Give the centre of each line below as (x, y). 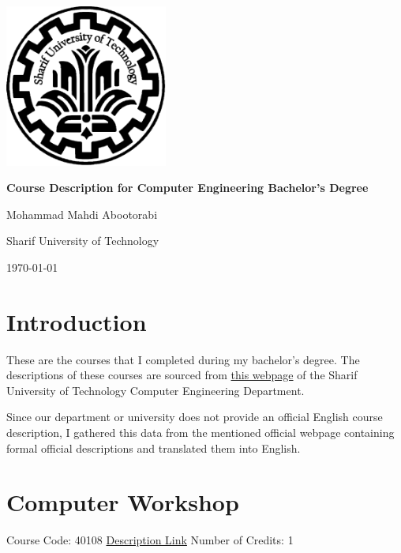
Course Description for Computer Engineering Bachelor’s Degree (187, 188)
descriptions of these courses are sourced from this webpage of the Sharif (182, 375)
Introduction (77, 321)
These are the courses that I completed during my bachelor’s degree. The (183, 359)
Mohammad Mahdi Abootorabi (82, 214)
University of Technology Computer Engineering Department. (156, 390)
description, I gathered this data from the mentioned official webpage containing (200, 433)
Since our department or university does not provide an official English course (195, 417)
